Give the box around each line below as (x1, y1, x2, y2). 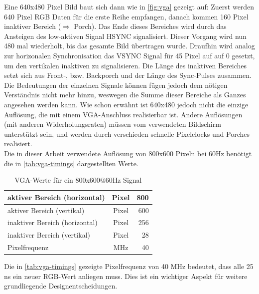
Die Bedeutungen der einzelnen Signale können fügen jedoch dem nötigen (4, 79, 228, 90)
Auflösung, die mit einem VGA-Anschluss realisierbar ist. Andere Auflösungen (4, 109, 243, 119)
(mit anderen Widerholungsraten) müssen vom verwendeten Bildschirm (4, 119, 221, 129)
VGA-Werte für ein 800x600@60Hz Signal (14, 175, 142, 185)
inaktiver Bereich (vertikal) (7, 230, 90, 240)
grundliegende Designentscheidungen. (4, 281, 118, 291)
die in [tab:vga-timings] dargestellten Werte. (4, 158, 138, 168)
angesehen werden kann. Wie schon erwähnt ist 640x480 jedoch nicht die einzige (4, 99, 249, 109)
